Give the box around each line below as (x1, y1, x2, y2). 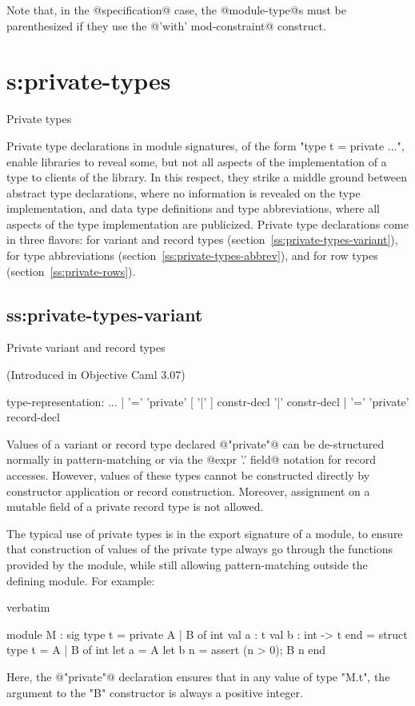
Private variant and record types (6, 339, 166, 356)
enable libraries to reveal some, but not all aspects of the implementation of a (6, 153, 387, 170)
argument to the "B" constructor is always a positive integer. (6, 684, 303, 700)
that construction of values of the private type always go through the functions (6, 540, 393, 557)
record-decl (6, 409, 60, 425)
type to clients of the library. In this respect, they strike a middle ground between (6, 169, 408, 185)
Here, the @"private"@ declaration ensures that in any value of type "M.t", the (6, 668, 390, 684)
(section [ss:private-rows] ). (6, 262, 136, 279)
